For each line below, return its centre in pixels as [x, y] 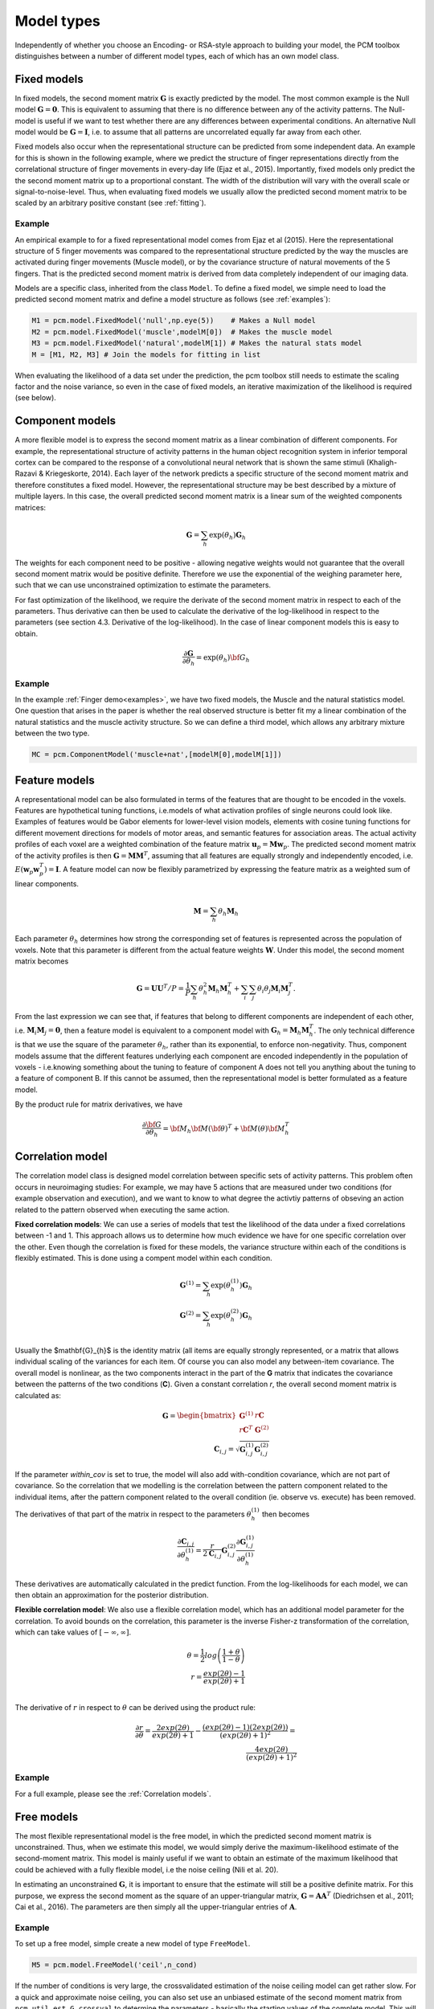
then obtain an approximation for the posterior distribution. [112, 1594]
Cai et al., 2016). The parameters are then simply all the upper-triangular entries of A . [156, 1907]
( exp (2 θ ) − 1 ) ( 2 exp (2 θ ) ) [245, 1727]
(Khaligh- [382, 463]
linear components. [47, 883]
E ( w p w [27, 870]
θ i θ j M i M [273, 990]
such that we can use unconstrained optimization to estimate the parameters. [143, 585]
